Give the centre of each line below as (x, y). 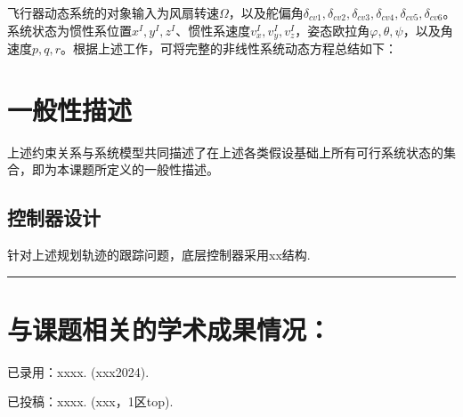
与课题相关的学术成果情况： (170, 329)
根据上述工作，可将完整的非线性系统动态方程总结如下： (236, 48)
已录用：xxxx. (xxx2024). (78, 371)
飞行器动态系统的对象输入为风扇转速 (113, 12)
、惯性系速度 (213, 30)
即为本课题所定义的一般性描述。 (125, 169)
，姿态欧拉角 (333, 30)
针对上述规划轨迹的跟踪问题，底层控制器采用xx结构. (159, 255)
